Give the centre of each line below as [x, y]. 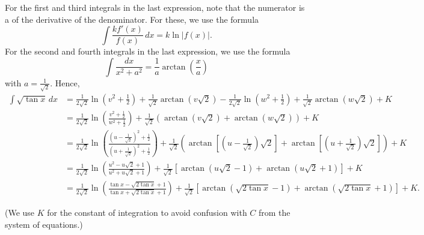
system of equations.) [44, 224]
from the [275, 213]
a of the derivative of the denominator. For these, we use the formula [132, 19]
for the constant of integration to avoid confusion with [147, 213]
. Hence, [65, 82]
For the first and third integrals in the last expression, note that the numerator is [155, 7]
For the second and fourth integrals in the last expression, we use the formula [148, 51]
